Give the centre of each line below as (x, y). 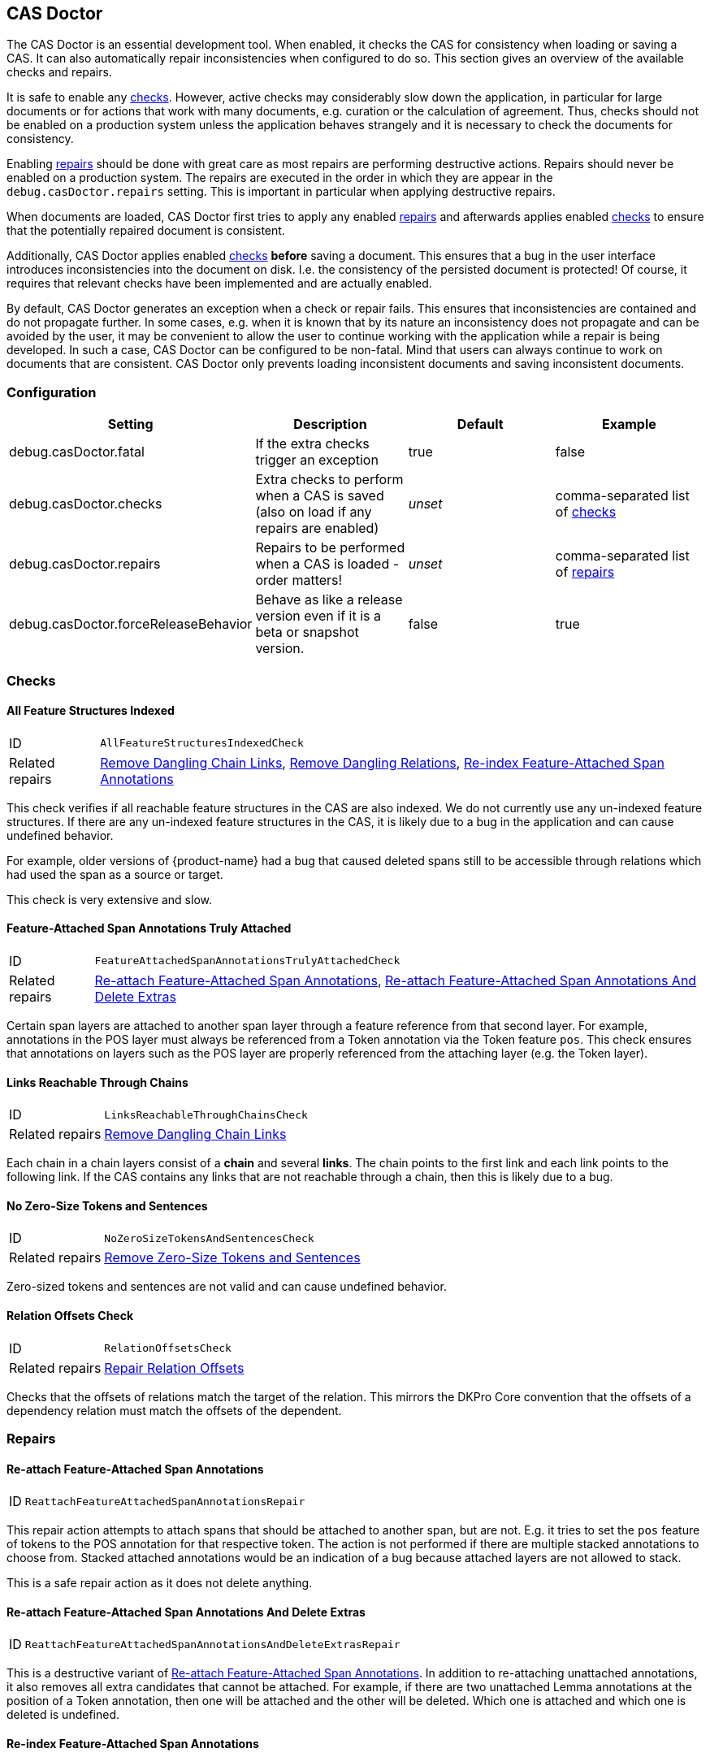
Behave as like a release (329, 600)
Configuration (52, 392)
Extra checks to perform (329, 480)
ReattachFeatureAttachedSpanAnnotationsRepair (165, 1501)
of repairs (585, 572)
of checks (586, 512)
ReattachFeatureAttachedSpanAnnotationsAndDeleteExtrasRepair (212, 1644)
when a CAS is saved (320, 496)
